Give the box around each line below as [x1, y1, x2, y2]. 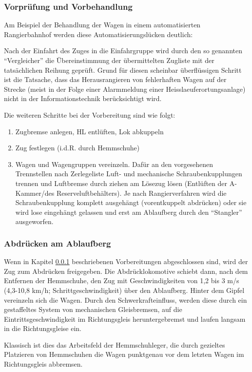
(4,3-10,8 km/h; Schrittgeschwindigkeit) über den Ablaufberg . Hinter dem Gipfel [4, 285, 245, 295]
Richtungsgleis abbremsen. [4, 359, 83, 369]
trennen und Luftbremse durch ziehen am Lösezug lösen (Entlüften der [15, 178, 228, 188]
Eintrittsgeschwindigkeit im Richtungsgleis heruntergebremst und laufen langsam [4, 313, 246, 324]
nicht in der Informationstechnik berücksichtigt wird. [4, 93, 162, 103]
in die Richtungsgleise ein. [4, 323, 82, 333]
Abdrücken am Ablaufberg [4, 237, 111, 249]
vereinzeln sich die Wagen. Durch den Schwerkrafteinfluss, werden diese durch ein [4, 294, 247, 305]
